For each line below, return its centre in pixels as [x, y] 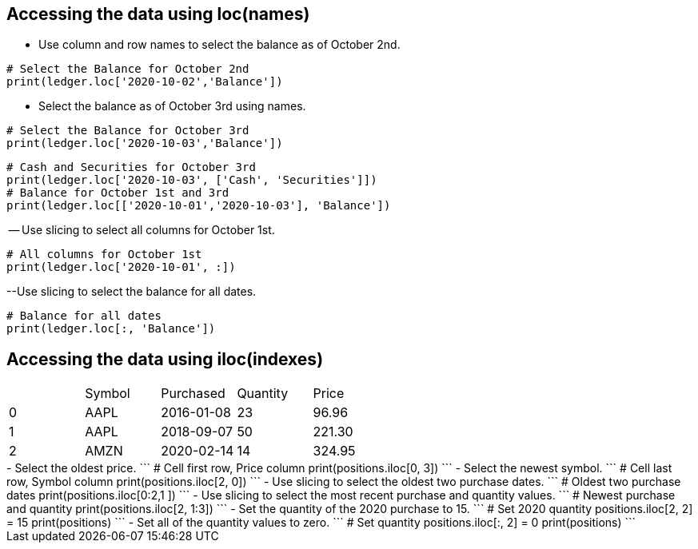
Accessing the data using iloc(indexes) [165, 359]
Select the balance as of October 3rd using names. [172, 106]
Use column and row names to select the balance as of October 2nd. [219, 45]
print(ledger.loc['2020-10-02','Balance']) [145, 82]
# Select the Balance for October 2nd [128, 69]
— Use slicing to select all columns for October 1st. [142, 230]
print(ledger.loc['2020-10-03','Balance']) [145, 143]
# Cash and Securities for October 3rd [131, 167]
